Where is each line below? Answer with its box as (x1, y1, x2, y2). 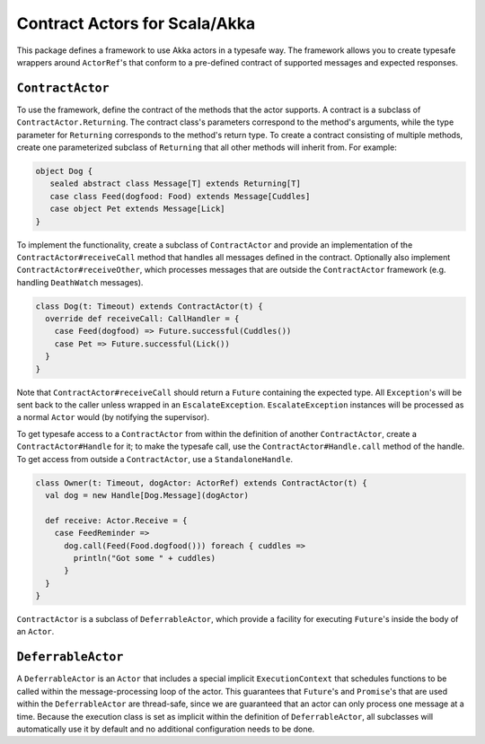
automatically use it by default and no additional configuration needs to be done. (16, 723, 315, 734)
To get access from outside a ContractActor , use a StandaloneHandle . (16, 453, 294, 464)
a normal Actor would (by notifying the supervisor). (16, 412, 210, 423)
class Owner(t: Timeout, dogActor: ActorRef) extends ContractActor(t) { (35, 477, 367, 488)
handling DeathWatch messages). (16, 276, 144, 287)
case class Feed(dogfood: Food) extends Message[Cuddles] (49, 191, 311, 201)
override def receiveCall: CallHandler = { (45, 314, 240, 324)
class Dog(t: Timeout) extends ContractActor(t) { (35, 301, 264, 311)
